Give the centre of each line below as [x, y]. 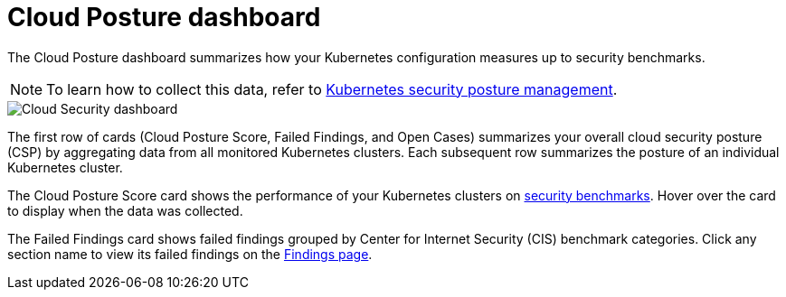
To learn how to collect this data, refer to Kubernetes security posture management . [332, 89]
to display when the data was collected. [125, 210]
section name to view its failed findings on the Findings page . [190, 254]
